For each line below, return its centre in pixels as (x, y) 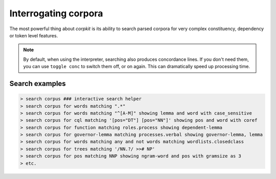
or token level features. (34, 35)
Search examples (38, 84)
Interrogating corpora (56, 13)
